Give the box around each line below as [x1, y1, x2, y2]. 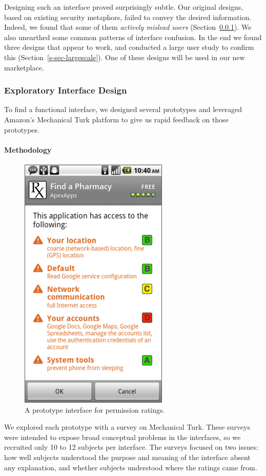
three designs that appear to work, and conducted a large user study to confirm [4, 42, 254, 52]
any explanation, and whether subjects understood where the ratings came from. [4, 462, 257, 472]
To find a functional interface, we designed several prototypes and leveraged [4, 104, 242, 115]
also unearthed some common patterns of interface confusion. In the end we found [4, 31, 262, 42]
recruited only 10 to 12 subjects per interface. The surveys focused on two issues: [4, 442, 258, 452]
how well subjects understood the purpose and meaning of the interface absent [4, 451, 251, 462]
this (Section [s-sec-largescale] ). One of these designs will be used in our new [4, 51, 245, 62]
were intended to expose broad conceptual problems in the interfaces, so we [4, 431, 241, 442]
